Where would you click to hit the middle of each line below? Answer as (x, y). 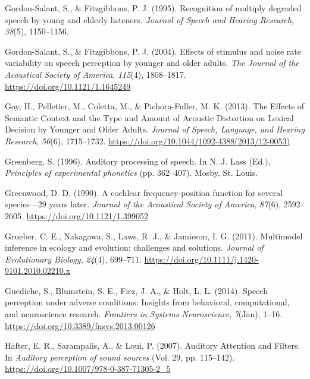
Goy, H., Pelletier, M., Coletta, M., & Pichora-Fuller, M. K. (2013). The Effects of (155, 106)
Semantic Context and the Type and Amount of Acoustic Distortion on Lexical (149, 117)
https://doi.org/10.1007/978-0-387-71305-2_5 (88, 369)
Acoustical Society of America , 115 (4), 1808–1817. (95, 74)
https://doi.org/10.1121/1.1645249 (68, 86)
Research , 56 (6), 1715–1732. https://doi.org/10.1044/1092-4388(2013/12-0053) (147, 140)
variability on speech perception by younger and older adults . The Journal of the (152, 63)
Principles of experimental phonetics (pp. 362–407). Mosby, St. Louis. (131, 173)
